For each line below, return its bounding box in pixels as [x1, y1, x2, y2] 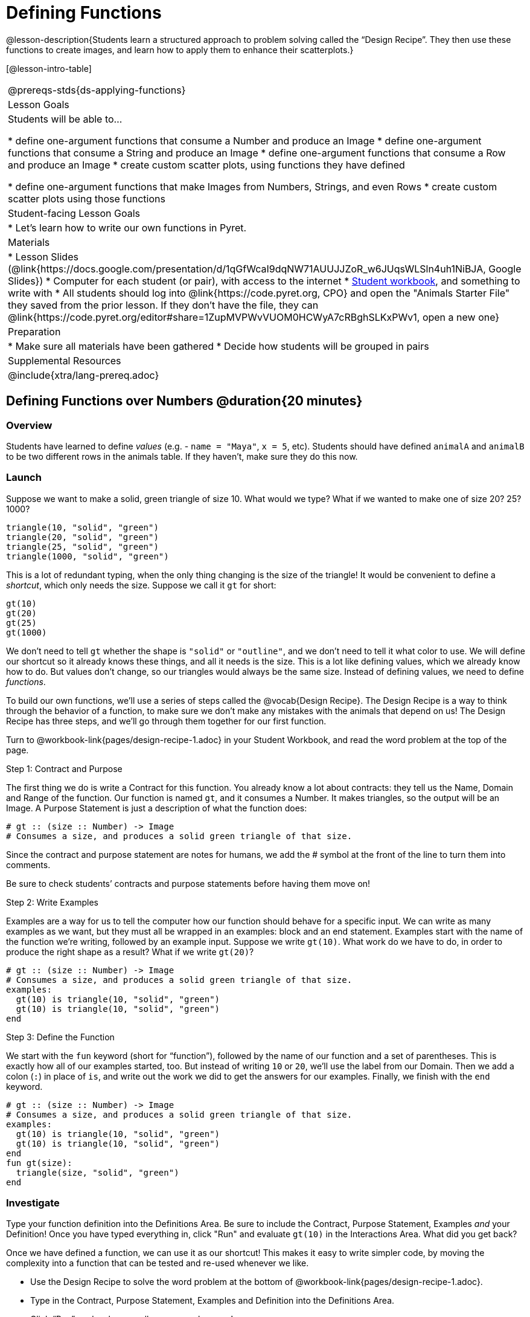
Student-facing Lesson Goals [8, 207, 141, 219]
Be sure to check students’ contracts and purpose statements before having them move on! [6, 878, 371, 889]
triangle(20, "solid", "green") [6, 532, 159, 542]
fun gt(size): [6, 1158, 72, 1168]
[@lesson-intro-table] [6, 63, 92, 74]
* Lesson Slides [8, 250, 78, 263]
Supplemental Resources [8, 354, 121, 367]
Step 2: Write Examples [6, 897, 98, 907]
